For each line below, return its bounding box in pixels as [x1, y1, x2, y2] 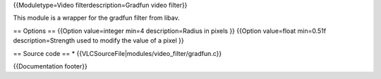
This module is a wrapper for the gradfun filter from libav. [13, 14, 180, 22]
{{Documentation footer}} [13, 62, 87, 70]
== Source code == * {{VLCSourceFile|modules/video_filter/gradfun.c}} [13, 49, 222, 57]
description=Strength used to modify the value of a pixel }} [13, 36, 184, 45]
